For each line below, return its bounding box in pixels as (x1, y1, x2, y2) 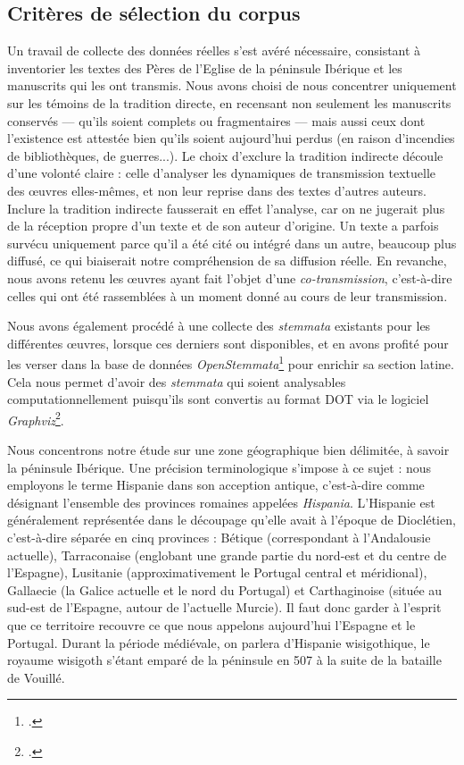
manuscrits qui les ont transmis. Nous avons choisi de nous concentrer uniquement (7, 76, 457, 95)
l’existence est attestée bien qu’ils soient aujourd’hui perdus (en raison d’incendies (7, 129, 455, 147)
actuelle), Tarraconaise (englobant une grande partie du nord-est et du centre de (7, 545, 447, 564)
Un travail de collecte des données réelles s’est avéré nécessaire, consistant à (7, 41, 421, 60)
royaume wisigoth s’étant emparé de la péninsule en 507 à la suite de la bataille (7, 651, 442, 669)
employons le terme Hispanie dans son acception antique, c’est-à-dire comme (7, 475, 425, 494)
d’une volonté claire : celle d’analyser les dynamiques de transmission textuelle (7, 164, 436, 182)
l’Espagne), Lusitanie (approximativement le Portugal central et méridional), (7, 563, 427, 582)
